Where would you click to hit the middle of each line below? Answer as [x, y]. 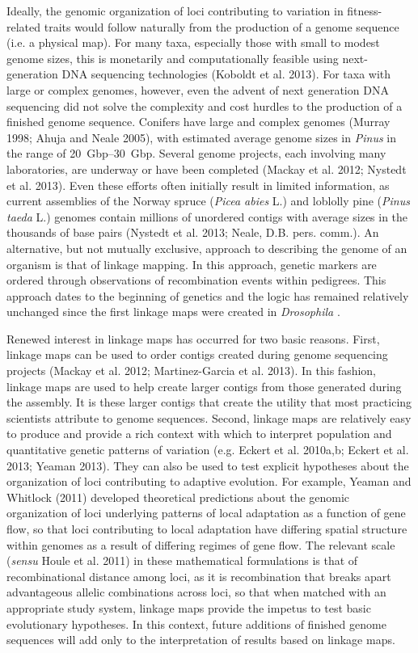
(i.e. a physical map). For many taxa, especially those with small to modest [193, 42]
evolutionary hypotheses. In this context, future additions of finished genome [196, 624]
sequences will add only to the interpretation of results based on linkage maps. [201, 640]
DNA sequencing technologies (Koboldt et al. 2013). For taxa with [226, 74]
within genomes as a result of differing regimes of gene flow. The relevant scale [201, 544]
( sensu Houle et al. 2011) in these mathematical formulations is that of [182, 560]
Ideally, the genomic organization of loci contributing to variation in [175, 11]
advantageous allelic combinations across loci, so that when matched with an [196, 592]
